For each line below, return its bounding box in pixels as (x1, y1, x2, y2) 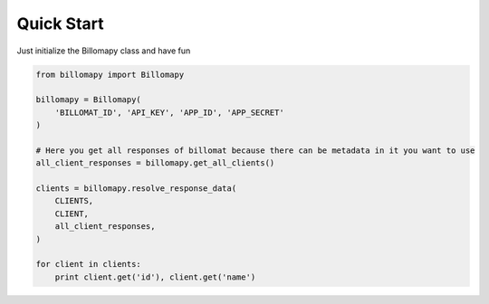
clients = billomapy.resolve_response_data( (35, 184, 237, 194)
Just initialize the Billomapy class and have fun (16, 45, 191, 56)
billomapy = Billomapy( (35, 95, 142, 105)
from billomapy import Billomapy (35, 69, 185, 80)
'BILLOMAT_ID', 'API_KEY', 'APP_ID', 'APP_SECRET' (54, 107, 284, 118)
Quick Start (16, 14, 104, 33)
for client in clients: (35, 259, 142, 270)
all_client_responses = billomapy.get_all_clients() (35, 158, 275, 168)
